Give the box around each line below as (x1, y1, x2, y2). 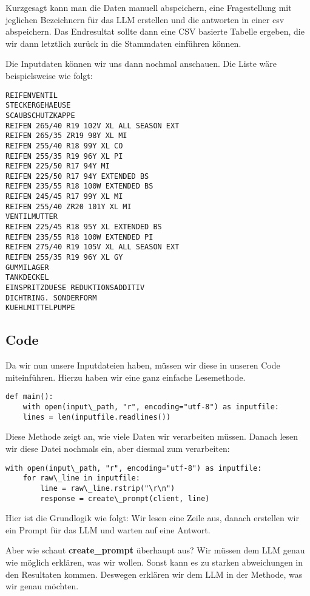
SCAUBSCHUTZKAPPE (5, 111, 75, 120)
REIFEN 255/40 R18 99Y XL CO (5, 141, 123, 150)
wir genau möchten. (5, 580, 79, 592)
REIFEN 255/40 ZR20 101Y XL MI (5, 202, 132, 211)
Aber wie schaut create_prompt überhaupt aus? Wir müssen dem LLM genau (5, 544, 305, 556)
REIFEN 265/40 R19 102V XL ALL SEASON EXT (5, 121, 180, 130)
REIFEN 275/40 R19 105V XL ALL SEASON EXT (5, 243, 180, 252)
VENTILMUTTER (5, 212, 58, 221)
